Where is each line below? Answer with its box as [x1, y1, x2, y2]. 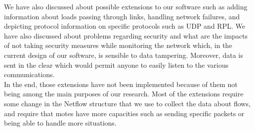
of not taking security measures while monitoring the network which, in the [4, 40, 232, 50]
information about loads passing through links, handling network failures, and [4, 11, 240, 21]
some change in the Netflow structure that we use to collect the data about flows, [4, 98, 251, 108]
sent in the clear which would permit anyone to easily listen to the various [4, 59, 229, 70]
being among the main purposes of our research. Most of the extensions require [4, 88, 244, 99]
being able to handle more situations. [4, 118, 117, 128]
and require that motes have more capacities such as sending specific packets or [4, 108, 245, 118]
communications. [4, 69, 55, 80]
